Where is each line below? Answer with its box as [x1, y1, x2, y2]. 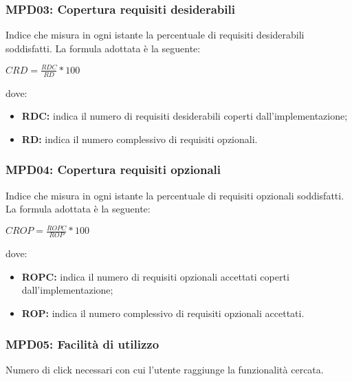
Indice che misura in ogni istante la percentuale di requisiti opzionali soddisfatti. [5, 188, 344, 202]
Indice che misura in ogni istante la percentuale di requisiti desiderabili [5, 28, 305, 42]
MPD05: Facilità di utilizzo [5, 335, 159, 352]
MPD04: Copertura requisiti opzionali [5, 161, 221, 178]
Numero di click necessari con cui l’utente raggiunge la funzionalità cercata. [5, 362, 324, 376]
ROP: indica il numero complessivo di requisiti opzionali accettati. [21, 306, 305, 320]
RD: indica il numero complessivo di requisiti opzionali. [21, 131, 258, 146]
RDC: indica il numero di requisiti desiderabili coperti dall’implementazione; [21, 109, 348, 123]
